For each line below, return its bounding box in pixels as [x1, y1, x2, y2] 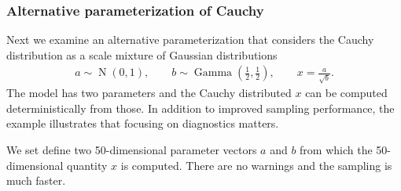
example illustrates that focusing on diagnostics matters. [6, 115, 279, 132]
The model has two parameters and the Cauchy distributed [6, 85, 292, 101]
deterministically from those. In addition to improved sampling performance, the [6, 99, 395, 116]
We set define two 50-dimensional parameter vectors [6, 141, 257, 157]
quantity [67, 157, 108, 173]
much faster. [6, 172, 66, 189]
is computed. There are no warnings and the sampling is [120, 157, 392, 173]
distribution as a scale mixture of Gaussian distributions [6, 46, 278, 63]
